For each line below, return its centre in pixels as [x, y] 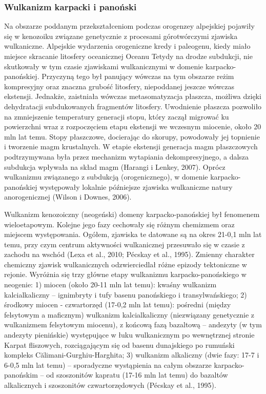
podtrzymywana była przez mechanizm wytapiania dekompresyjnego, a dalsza [127, 156]
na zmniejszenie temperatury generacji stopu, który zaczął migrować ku [117, 116]
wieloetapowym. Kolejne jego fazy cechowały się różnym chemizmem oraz [119, 224]
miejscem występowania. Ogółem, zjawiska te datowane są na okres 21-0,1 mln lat [133, 234]
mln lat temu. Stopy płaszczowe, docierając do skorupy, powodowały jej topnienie [132, 136]
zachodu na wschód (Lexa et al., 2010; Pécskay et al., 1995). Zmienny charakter [129, 254]
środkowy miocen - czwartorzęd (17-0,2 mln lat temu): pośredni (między [118, 304]
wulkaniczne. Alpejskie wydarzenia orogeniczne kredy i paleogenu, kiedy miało [127, 46]
